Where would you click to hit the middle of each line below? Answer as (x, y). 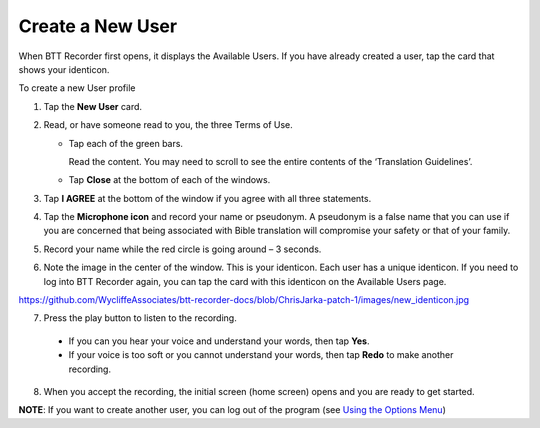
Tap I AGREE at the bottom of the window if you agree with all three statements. (207, 198)
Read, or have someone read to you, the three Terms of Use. (168, 125)
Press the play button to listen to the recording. (140, 318)
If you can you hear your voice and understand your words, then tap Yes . (219, 341)
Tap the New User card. (93, 106)
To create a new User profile (77, 88)
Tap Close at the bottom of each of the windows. (169, 180)
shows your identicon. (64, 69)
